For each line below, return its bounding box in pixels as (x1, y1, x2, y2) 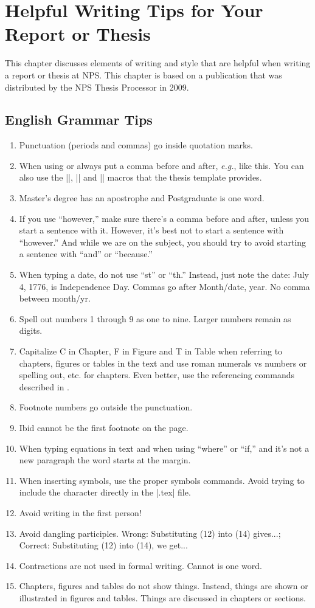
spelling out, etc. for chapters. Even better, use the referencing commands (19, 368, 294, 381)
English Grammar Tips (5, 110, 153, 129)
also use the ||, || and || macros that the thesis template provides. (19, 171, 262, 184)
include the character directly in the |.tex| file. (19, 486, 191, 499)
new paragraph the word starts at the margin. (19, 454, 191, 466)
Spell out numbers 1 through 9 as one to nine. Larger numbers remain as (19, 312, 291, 325)
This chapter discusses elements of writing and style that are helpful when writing (5, 57, 311, 69)
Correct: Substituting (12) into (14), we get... (19, 539, 188, 551)
